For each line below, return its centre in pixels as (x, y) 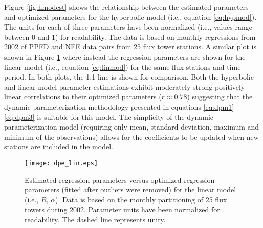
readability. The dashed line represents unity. (95, 219)
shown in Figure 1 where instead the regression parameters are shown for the (125, 56)
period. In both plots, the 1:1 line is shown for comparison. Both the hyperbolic (129, 77)
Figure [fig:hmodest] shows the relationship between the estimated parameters (126, 7)
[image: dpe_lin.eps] (61, 163)
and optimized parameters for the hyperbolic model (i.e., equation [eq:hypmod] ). (130, 17)
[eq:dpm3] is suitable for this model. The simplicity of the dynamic (109, 117)
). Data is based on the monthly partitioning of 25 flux (141, 199)
